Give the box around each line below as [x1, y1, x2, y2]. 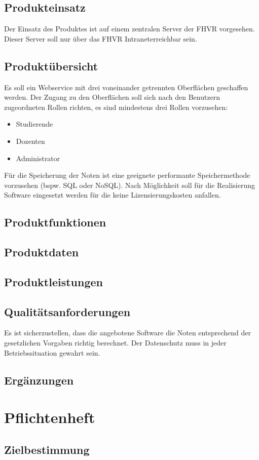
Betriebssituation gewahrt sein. [4, 347, 100, 358]
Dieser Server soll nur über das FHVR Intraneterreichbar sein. [4, 33, 197, 44]
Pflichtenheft [4, 407, 95, 428]
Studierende [16, 119, 53, 129]
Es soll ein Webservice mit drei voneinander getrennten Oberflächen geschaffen [4, 82, 248, 92]
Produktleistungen [4, 274, 103, 289]
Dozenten [16, 135, 45, 146]
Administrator [16, 152, 60, 163]
